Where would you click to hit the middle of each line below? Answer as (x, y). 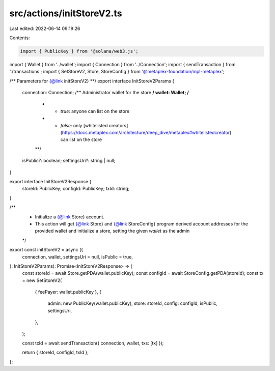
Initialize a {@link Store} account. (70, 217)
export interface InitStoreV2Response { (50, 181)
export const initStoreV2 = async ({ (46, 250)
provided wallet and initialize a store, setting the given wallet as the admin (112, 231)
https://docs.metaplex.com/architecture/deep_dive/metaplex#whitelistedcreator (146, 133)
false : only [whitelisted (84, 125)
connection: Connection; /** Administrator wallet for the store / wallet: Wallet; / (106, 93)
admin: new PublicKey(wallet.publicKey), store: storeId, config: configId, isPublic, (133, 303)
